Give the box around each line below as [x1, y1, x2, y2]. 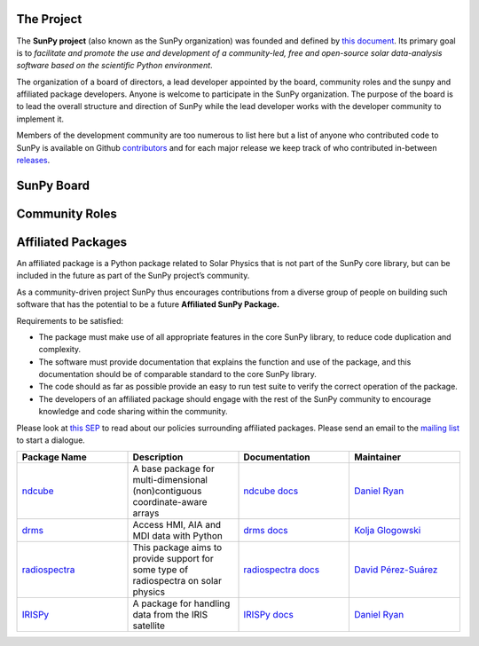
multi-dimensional [132, 474, 208, 486]
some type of [132, 563, 189, 576]
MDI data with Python [132, 530, 224, 542]
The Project [16, 12, 82, 27]
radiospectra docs [243, 563, 319, 576]
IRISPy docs [243, 609, 294, 621]
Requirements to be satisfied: [16, 315, 124, 326]
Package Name [21, 451, 88, 463]
